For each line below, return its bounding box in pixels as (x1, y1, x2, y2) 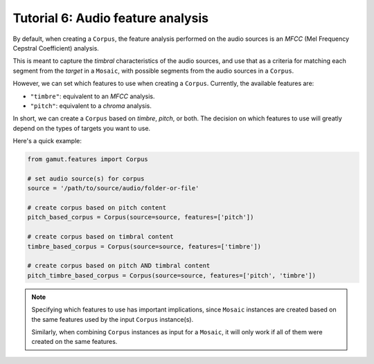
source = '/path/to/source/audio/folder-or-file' (27, 184, 199, 192)
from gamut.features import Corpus (27, 156, 148, 163)
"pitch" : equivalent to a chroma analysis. (30, 101, 152, 110)
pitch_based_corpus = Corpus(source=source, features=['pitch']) (27, 213, 254, 221)
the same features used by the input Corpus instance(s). (31, 315, 194, 323)
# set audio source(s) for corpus (27, 174, 145, 183)
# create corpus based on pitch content (27, 204, 166, 211)
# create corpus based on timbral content (27, 233, 174, 241)
